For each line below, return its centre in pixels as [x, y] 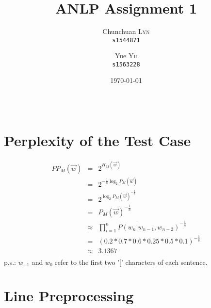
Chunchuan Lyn [126, 31]
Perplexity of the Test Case [97, 140]
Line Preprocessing [69, 295]
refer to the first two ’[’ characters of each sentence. [131, 262]
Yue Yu [126, 56]
